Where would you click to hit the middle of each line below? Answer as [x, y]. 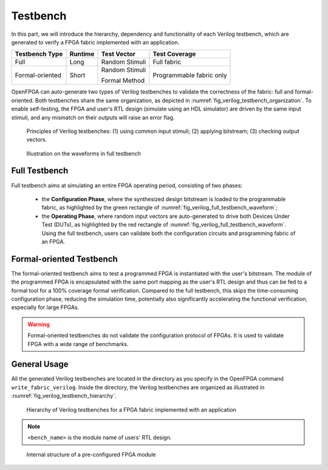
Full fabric [167, 62]
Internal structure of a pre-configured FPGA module [91, 454]
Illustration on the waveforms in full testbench [84, 153]
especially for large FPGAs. [45, 307]
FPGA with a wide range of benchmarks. [78, 344]
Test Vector [118, 54]
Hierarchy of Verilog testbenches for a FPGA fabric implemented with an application [132, 409]
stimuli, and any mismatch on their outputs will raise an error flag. [93, 117]
